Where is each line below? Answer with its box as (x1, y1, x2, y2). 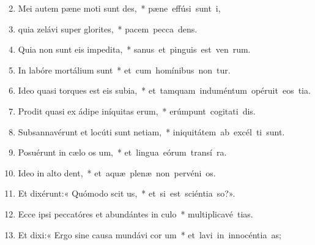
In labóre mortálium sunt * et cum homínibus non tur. (18, 63, 231, 76)
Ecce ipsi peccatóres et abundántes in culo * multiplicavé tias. (18, 207, 253, 220)
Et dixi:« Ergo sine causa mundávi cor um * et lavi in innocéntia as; (18, 228, 281, 241)
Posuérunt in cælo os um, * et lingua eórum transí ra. (18, 146, 227, 159)
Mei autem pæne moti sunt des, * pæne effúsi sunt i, (18, 2, 221, 14)
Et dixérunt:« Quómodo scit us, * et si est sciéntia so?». (18, 187, 235, 200)
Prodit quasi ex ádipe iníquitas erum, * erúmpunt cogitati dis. (18, 104, 256, 117)
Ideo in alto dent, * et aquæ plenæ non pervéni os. (18, 166, 216, 179)
